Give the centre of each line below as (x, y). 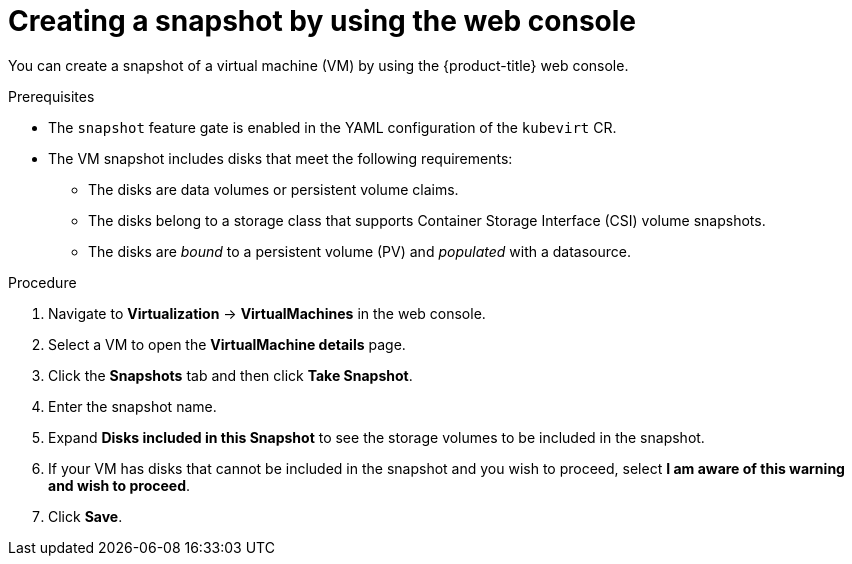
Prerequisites (51, 96)
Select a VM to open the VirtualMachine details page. (227, 344)
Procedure (42, 282)
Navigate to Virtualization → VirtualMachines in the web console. (267, 313)
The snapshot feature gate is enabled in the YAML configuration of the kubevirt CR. (332, 127)
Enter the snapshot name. (132, 406)
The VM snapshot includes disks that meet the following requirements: (280, 158)
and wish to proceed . (119, 485)
